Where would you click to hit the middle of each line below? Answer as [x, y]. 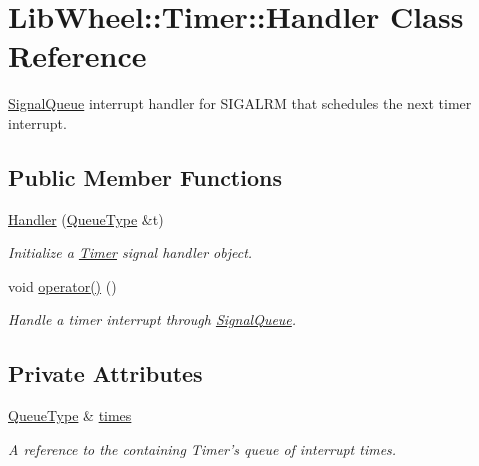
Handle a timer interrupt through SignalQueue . [152, 319]
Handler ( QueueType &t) [86, 218]
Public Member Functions [145, 176]
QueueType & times [70, 415]
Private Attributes [105, 373]
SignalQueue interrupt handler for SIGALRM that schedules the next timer [240, 103]
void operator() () [62, 285]
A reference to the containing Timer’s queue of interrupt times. [202, 448]
